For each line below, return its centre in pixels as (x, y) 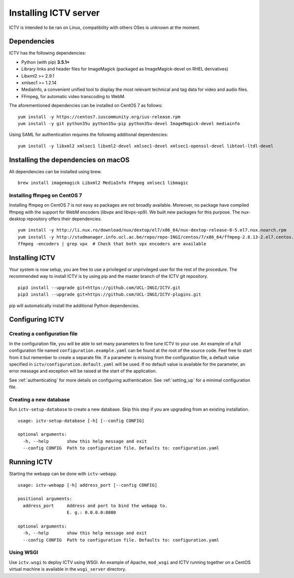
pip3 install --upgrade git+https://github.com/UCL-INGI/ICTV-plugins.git (110, 295)
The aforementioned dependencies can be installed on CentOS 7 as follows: (86, 105)
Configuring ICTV (37, 320)
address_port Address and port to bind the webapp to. (95, 506)
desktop (17, 219)
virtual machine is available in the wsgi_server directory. (68, 569)
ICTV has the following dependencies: (48, 53)
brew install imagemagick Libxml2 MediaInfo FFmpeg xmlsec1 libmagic (103, 183)
